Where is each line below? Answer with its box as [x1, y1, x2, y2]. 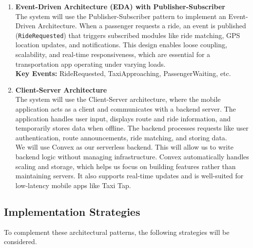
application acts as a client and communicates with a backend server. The [15, 104, 236, 114]
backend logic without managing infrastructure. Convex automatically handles [15, 151, 249, 161]
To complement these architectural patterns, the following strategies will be [4, 227, 230, 237]
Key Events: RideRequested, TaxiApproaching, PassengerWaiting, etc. [15, 68, 231, 78]
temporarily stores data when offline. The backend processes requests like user [15, 123, 249, 133]
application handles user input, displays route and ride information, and [15, 113, 231, 123]
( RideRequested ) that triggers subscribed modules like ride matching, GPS [15, 30, 240, 40]
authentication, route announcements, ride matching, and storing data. [15, 132, 227, 142]
